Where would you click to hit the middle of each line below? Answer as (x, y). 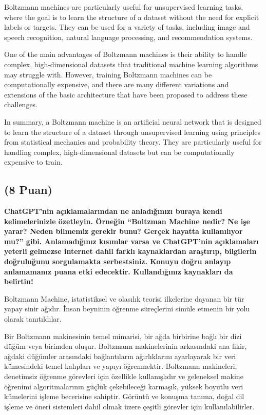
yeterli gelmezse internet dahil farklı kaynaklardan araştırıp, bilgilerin (130, 251)
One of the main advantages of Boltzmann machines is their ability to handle (126, 54)
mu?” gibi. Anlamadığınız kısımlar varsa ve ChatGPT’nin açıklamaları (131, 241)
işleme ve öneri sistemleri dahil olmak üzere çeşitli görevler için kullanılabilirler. (129, 406)
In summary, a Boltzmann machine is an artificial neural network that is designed (133, 121)
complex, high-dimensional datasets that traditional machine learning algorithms (131, 64)
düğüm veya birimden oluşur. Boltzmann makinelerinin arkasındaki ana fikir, (126, 346)
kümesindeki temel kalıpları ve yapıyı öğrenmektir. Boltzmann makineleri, (121, 366)
